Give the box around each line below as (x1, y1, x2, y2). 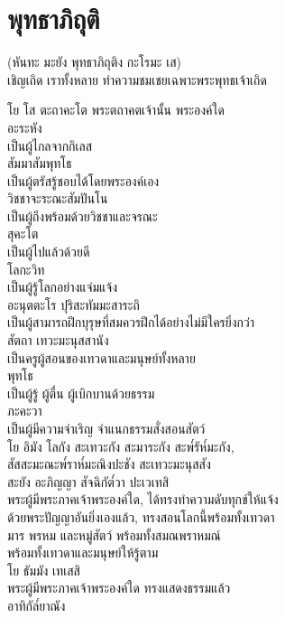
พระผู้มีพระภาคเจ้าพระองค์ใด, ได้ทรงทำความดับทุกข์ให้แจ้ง (7, 490, 279, 509)
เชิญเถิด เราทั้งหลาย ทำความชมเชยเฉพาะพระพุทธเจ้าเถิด (7, 70, 267, 89)
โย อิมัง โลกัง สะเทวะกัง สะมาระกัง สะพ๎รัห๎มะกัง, (7, 436, 234, 455)
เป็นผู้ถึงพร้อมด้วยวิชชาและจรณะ (7, 206, 158, 225)
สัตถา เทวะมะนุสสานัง (7, 331, 109, 350)
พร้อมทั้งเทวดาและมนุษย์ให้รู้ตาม (7, 543, 159, 562)
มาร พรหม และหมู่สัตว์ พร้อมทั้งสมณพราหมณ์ (7, 525, 221, 544)
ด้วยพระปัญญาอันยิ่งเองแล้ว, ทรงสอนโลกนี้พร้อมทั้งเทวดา (7, 507, 275, 526)
